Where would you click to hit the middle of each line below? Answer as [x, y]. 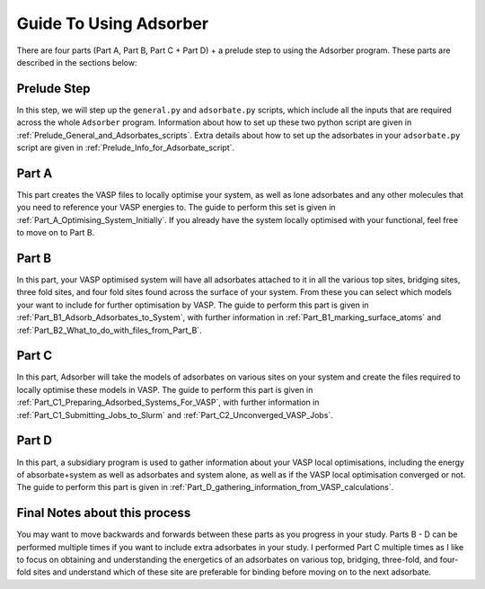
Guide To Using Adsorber [113, 23]
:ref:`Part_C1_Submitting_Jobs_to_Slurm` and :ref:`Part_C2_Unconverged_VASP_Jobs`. [175, 415]
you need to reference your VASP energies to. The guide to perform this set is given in [176, 208]
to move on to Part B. [56, 233]
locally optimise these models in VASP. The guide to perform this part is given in [165, 389]
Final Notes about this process [104, 513]
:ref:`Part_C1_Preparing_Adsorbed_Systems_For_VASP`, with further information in [168, 402]
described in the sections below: [77, 62]
